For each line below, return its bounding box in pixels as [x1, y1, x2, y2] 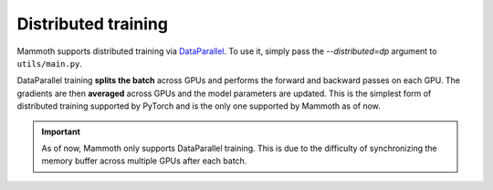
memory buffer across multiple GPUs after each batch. [41, 155, 247, 166]
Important [41, 126, 81, 137]
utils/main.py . [16, 58, 82, 69]
